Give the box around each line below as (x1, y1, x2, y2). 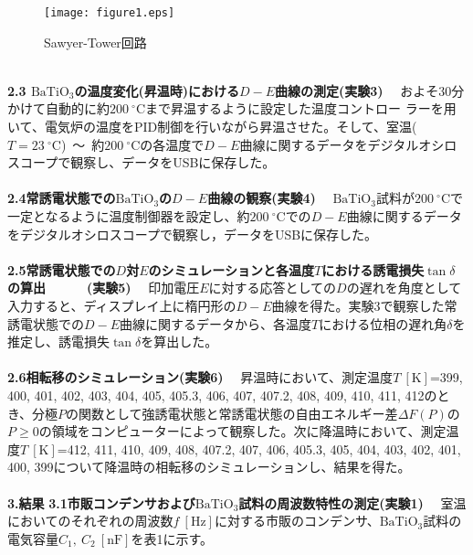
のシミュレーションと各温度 (148, 260, 314, 279)
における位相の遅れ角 (319, 314, 447, 333)
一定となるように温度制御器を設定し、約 (7, 207, 250, 225)
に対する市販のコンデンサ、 (214, 511, 380, 530)
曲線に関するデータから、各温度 (120, 314, 312, 333)
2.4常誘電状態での (7, 188, 116, 208)
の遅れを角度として (346, 278, 462, 297)
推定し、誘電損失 (7, 332, 110, 351)
